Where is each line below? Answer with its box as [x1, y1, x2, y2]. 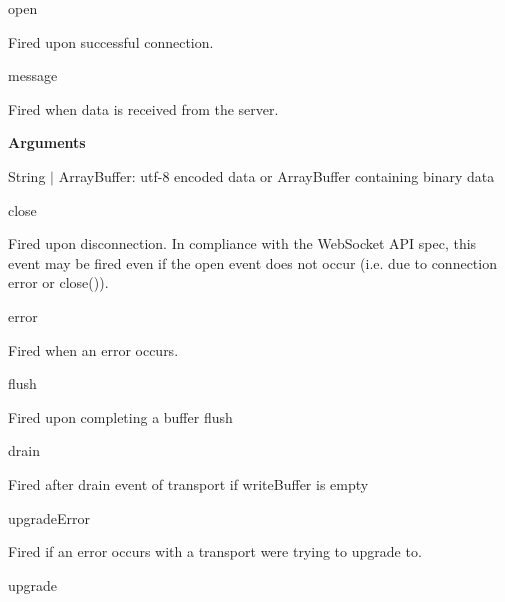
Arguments [8, 132, 86, 153]
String [8, 165, 46, 186]
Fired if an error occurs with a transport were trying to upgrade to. [8, 541, 422, 562]
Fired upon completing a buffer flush [8, 406, 233, 427]
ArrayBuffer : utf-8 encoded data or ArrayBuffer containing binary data [58, 165, 495, 186]
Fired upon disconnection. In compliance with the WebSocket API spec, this [8, 233, 477, 254]
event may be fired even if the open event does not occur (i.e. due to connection [8, 252, 497, 273]
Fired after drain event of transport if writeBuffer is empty [8, 473, 369, 494]
